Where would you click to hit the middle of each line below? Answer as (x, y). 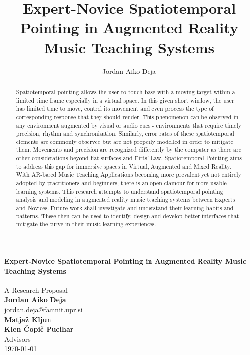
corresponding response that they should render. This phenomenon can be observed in (127, 116)
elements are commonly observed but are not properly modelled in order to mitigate (125, 141)
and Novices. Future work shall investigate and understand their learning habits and (125, 208)
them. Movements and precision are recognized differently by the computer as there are (129, 150)
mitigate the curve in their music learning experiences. (86, 224)
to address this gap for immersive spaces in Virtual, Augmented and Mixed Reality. (124, 166)
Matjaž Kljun (28, 319)
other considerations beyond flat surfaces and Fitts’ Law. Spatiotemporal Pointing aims (129, 158)
